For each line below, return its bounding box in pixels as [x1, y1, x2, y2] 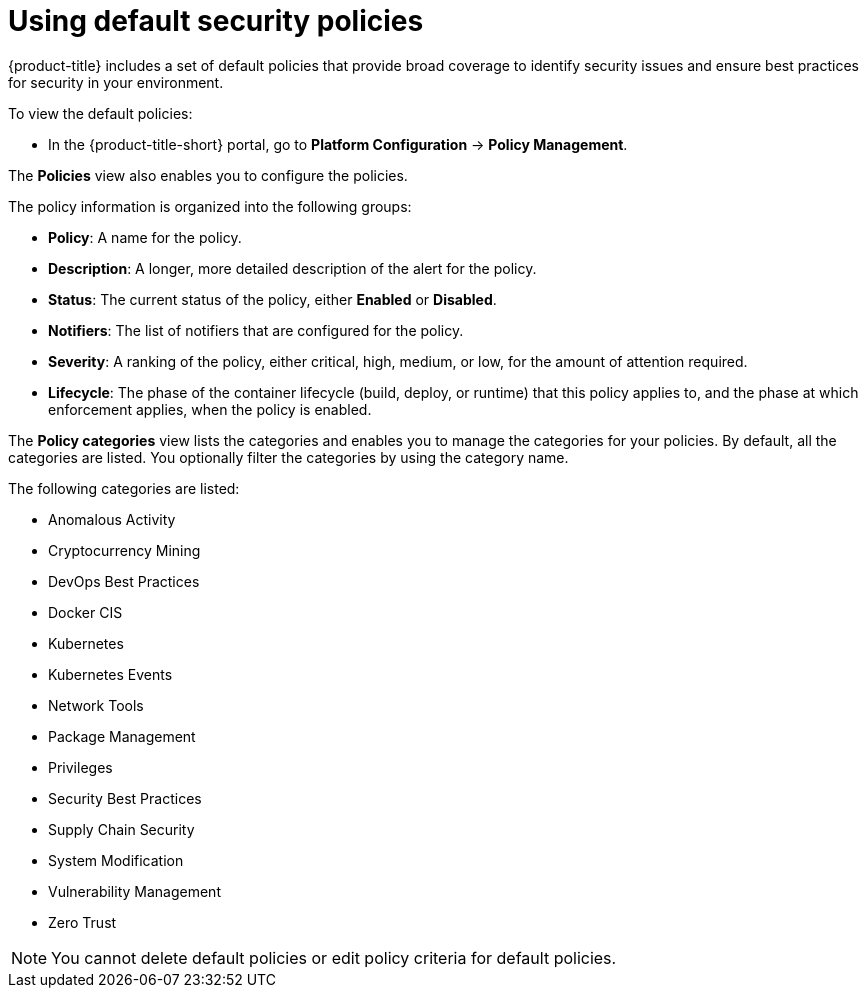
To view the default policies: [8, 104, 193, 122]
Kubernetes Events [48, 665, 173, 683]
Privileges [48, 758, 113, 776]
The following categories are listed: [8, 479, 240, 497]
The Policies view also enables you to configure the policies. [8, 166, 408, 184]
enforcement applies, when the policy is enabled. [48, 400, 372, 418]
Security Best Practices [48, 789, 202, 807]
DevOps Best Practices [48, 572, 200, 590]
